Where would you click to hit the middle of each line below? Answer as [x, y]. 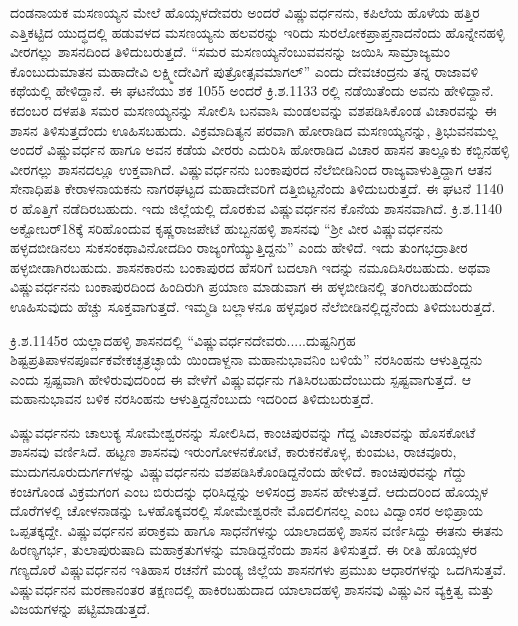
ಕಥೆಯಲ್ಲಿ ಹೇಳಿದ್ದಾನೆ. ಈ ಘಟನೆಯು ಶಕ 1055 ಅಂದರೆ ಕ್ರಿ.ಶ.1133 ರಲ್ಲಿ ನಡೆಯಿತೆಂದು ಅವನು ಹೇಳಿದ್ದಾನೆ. [252, 90]
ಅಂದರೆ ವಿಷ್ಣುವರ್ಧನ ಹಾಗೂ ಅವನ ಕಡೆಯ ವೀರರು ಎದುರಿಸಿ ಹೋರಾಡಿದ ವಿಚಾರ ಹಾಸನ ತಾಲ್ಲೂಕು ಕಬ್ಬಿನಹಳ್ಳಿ [260, 149]
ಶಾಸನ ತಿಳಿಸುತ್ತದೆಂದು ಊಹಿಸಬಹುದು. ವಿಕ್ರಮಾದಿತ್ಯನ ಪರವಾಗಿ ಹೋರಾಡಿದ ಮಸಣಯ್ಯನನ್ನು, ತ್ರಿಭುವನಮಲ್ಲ [254, 129]
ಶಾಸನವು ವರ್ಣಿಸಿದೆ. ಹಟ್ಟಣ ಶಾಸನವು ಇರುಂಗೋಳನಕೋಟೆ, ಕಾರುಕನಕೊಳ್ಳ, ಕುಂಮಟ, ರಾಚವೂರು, [233, 451]
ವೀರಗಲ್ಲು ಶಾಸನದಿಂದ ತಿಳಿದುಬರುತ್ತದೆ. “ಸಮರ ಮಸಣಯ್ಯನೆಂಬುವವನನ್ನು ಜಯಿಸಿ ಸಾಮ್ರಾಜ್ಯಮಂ [230, 51]
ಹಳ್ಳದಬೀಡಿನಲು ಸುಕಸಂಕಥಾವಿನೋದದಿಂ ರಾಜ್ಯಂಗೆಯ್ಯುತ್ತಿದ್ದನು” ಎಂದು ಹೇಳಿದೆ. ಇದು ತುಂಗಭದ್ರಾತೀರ [239, 247]
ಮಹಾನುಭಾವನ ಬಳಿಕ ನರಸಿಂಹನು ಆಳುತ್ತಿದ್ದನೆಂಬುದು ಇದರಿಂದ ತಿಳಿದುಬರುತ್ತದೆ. [192, 398]
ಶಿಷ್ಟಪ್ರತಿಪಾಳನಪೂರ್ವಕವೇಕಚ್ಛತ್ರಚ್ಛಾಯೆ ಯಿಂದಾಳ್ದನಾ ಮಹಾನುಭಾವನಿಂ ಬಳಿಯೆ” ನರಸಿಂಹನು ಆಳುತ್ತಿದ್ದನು [246, 359]
